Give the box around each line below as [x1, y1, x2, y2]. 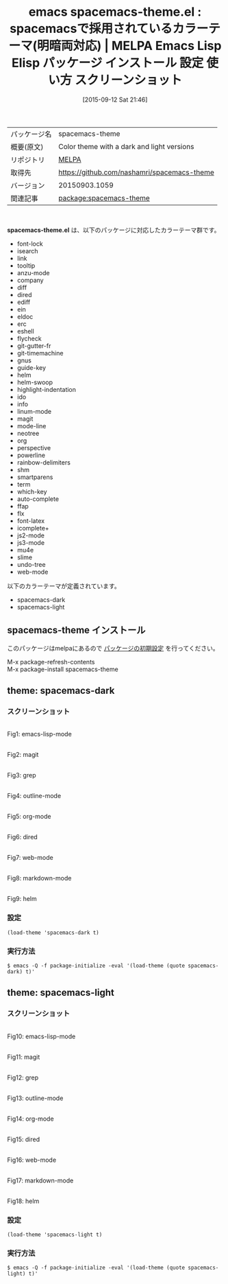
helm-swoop [16, 378, 53, 386]
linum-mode [16, 407, 52, 415]
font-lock [16, 240, 43, 248]
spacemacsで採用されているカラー [9, 21, 209, 36]
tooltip [16, 261, 36, 270]
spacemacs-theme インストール [7, 625, 146, 636]
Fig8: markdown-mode [7, 874, 72, 883]
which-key [16, 487, 47, 495]
